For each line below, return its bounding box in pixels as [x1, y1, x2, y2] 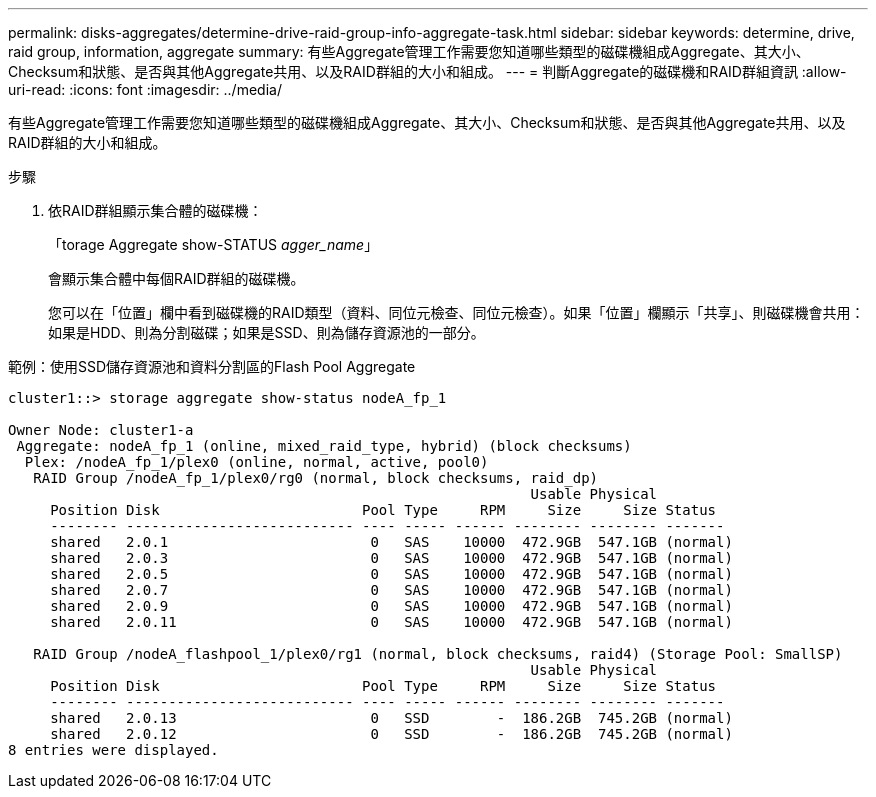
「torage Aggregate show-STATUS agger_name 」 [48, 236, 379, 253]
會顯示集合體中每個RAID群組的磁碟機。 [48, 270, 305, 287]
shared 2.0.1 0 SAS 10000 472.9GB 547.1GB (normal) [50, 534, 733, 550]
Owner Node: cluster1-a [8, 422, 194, 438]
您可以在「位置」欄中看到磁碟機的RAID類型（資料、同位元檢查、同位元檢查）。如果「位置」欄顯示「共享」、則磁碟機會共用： [48, 304, 865, 321]
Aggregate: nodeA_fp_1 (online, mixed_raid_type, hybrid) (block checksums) [16, 438, 632, 454]
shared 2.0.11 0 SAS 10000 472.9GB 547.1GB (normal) [50, 614, 733, 630]
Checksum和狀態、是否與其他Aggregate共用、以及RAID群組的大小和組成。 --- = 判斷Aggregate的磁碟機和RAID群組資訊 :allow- [8, 63, 847, 80]
